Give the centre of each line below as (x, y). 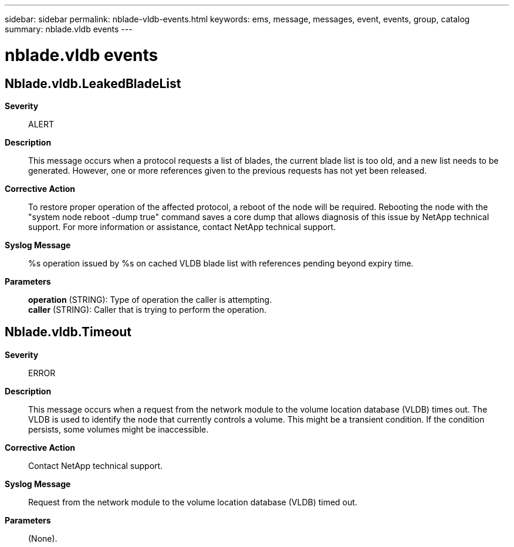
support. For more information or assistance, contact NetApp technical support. (182, 227)
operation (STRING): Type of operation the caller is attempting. (150, 299)
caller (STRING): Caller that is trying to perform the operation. (148, 309)
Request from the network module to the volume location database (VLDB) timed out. (193, 502)
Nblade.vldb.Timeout (68, 332)
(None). (43, 538)
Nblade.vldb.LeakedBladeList (93, 83)
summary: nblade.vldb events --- (69, 29)
